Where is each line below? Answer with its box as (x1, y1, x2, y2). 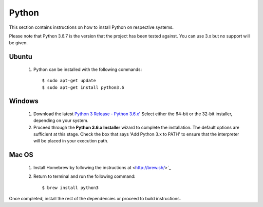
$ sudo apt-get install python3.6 (42, 85, 124, 90)
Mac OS (9, 151, 34, 159)
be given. (9, 40, 28, 46)
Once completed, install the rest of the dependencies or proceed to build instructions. (9, 196, 181, 202)
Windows (9, 97, 38, 105)
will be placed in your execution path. (33, 138, 109, 144)
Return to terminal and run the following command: (33, 173, 136, 179)
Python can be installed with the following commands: (33, 66, 142, 72)
